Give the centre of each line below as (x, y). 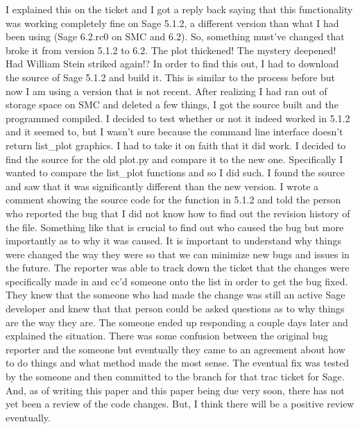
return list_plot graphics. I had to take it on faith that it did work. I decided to (176, 145)
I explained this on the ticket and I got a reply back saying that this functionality (179, 9)
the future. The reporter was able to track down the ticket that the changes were (178, 268)
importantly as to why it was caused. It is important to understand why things (173, 241)
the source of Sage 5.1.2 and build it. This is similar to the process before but (171, 77)
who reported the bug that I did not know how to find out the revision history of (178, 213)
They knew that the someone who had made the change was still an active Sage (175, 295)
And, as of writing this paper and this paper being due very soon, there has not (175, 390)
